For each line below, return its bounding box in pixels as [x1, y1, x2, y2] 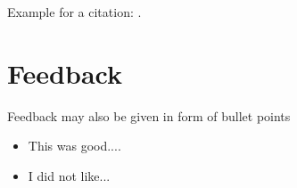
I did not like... [28, 166, 111, 184]
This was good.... [28, 136, 121, 155]
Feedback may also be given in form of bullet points [7, 106, 291, 125]
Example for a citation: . [7, 3, 142, 20]
